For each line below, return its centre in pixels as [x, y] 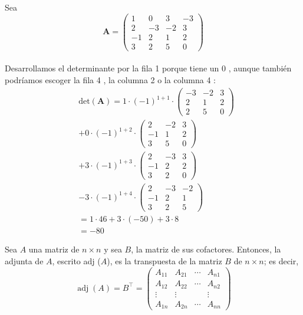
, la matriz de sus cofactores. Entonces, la [206, 249]
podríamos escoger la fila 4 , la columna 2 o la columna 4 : [110, 79]
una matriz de [54, 249]
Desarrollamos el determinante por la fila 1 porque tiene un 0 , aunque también [148, 68]
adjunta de [24, 260]
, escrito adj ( [76, 260]
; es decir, [281, 260]
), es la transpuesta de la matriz [164, 260]
